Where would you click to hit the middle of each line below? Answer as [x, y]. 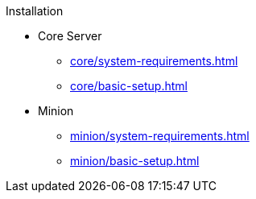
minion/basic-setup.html [135, 161]
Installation [35, 11]
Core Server [70, 36]
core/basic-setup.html [129, 86]
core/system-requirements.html [154, 61]
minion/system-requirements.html [160, 136]
